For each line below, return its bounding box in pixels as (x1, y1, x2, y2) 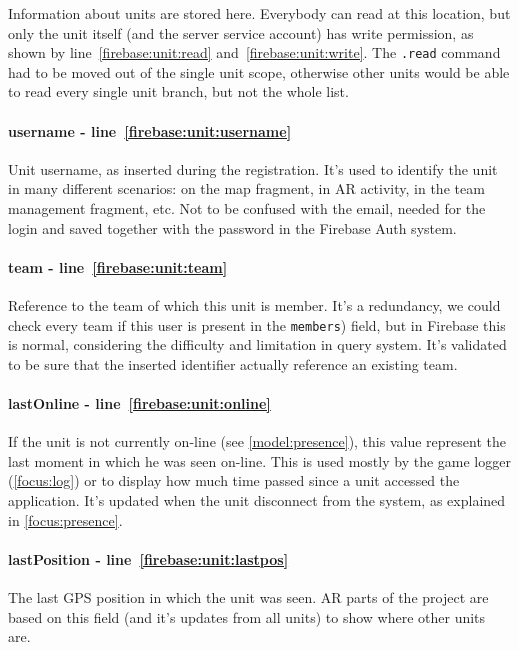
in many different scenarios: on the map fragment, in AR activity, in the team (8, 178, 485, 199)
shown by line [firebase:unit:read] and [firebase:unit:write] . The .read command (8, 42, 501, 63)
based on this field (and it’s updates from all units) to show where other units (8, 606, 486, 627)
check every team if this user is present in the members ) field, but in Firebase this (8, 314, 506, 335)
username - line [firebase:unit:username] (8, 120, 292, 141)
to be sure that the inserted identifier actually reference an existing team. (8, 353, 458, 374)
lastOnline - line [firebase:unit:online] (8, 393, 271, 414)
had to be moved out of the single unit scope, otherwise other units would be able (8, 61, 510, 82)
